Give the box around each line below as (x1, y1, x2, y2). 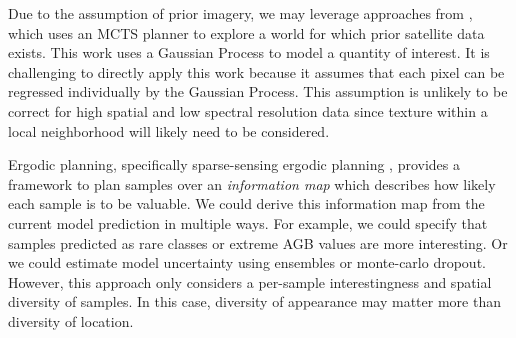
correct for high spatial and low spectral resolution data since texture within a (8, 100, 488, 121)
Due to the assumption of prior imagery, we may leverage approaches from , (8, 3, 473, 23)
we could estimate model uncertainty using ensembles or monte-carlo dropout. (8, 252, 486, 273)
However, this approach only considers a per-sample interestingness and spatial (8, 271, 492, 292)
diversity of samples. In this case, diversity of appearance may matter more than (8, 291, 501, 312)
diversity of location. (8, 310, 134, 331)
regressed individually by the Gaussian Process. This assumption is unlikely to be (8, 81, 508, 102)
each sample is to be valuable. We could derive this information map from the (8, 193, 485, 214)
